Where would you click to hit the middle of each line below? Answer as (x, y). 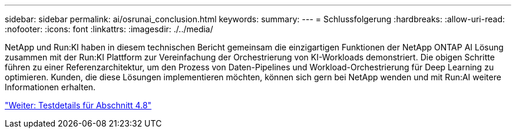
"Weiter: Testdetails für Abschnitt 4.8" (78, 105)
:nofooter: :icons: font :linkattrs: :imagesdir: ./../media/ (109, 29)
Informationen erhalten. (50, 87)
